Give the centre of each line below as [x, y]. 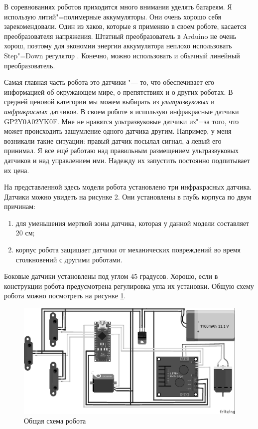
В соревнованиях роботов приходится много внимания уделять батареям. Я [118, 6]
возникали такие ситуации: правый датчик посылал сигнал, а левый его [113, 140]
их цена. [17, 170]
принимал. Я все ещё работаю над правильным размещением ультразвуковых [121, 150]
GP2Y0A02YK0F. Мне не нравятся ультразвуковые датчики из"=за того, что [122, 121]
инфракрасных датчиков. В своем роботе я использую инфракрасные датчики [122, 111]
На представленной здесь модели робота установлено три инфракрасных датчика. [128, 187]
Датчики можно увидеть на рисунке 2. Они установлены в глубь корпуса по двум [128, 196]
